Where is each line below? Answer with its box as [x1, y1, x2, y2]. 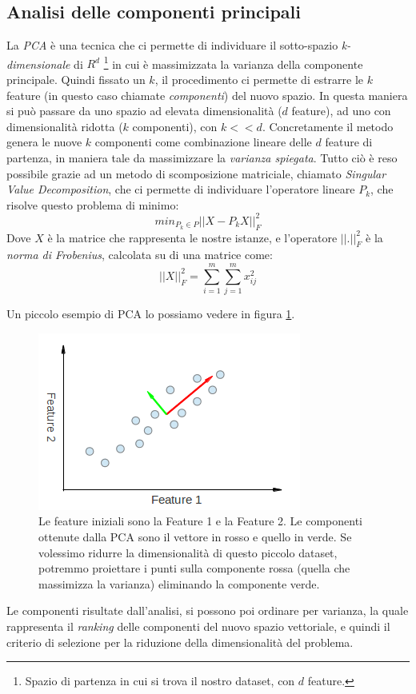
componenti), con [132, 118, 218, 134]
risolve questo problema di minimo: [6, 196, 179, 213]
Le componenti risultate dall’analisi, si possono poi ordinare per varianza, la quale [6, 602, 409, 619]
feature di [325, 134, 373, 150]
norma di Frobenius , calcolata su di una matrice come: [6, 246, 273, 263]
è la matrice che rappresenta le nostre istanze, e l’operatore [47, 229, 338, 245]
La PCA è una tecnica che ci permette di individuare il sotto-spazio [6, 37, 338, 54]
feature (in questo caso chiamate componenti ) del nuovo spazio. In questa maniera [6, 86, 408, 103]
